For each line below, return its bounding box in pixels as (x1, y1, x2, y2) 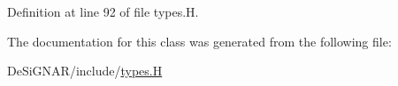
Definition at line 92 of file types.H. (7, 3, 199, 20)
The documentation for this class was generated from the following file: (7, 32, 392, 50)
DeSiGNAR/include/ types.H (7, 61, 163, 80)
